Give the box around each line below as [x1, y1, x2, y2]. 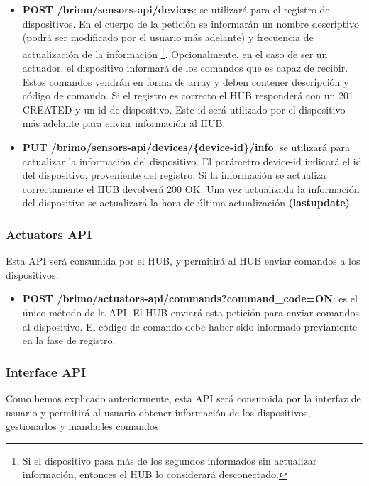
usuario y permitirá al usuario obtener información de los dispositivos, [6, 404, 311, 419]
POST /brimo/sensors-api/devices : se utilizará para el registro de [22, 2, 330, 16]
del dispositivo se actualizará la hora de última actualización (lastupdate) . [22, 195, 353, 210]
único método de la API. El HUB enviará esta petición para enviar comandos [22, 304, 359, 319]
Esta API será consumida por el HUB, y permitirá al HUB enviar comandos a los [6, 253, 360, 268]
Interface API [6, 363, 87, 380]
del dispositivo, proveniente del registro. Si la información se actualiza [22, 167, 326, 182]
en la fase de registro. [22, 333, 116, 348]
